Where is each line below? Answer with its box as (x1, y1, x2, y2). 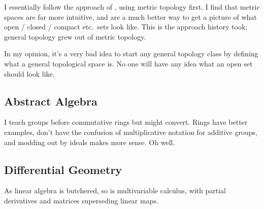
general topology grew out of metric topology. (4, 31, 146, 42)
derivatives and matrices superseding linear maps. (4, 195, 158, 205)
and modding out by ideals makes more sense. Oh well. (4, 136, 175, 147)
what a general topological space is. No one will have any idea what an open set (4, 58, 253, 68)
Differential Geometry (4, 161, 122, 177)
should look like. (4, 68, 55, 79)
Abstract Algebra (4, 93, 97, 109)
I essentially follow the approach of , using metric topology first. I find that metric (4, 2, 260, 12)
